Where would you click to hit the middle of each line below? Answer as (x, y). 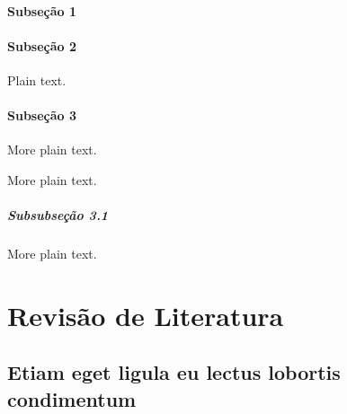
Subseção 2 (42, 45)
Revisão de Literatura (146, 315)
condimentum (72, 398)
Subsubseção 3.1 (58, 215)
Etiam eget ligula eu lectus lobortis (174, 372)
